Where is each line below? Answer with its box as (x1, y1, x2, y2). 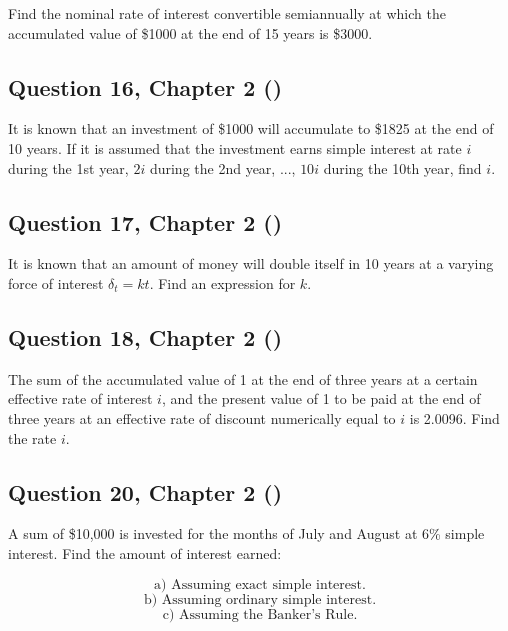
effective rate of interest (8, 388, 153, 409)
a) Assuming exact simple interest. (154, 577, 366, 592)
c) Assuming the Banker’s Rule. (162, 607, 358, 622)
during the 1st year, (8, 157, 129, 178)
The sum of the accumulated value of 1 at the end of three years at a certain (8, 368, 478, 389)
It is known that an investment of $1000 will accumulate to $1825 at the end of (8, 118, 494, 139)
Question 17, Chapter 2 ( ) (8, 206, 283, 237)
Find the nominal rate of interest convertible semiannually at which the (8, 3, 446, 23)
